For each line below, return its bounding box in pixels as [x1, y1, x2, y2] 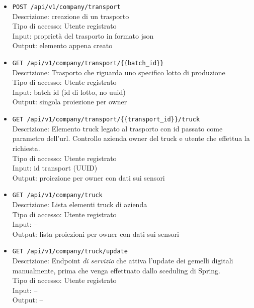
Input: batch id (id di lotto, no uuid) [12, 86, 126, 97]
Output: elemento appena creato [12, 40, 113, 51]
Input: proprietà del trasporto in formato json [12, 30, 154, 41]
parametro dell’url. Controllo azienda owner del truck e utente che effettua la [12, 133, 250, 143]
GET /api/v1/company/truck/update [12, 248, 128, 255]
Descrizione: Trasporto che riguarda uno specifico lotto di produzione [12, 67, 225, 77]
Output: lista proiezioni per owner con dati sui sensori [12, 228, 179, 239]
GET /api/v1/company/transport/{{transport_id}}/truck [12, 116, 200, 123]
